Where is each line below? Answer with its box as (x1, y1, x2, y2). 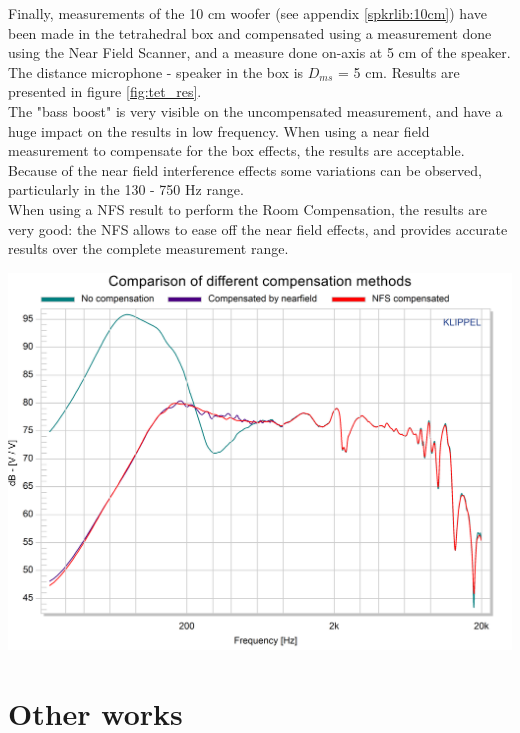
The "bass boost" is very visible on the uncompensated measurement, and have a (8, 100, 503, 121)
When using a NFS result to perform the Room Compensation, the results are (8, 198, 487, 219)
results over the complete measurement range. (8, 238, 289, 259)
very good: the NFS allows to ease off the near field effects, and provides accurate (8, 218, 508, 239)
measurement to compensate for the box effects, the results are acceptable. (8, 140, 465, 161)
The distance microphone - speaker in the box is (8, 61, 304, 82)
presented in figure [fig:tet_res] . (8, 81, 202, 102)
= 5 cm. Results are (337, 61, 460, 82)
